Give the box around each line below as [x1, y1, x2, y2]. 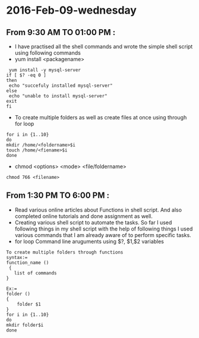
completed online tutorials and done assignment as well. [14, 212, 153, 220]
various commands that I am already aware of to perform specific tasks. [14, 231, 191, 238]
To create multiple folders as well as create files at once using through [14, 114, 187, 121]
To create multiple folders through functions [6, 249, 124, 255]
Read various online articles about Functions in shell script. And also [14, 206, 182, 213]
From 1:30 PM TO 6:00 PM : [6, 191, 110, 201]
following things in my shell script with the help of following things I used [14, 225, 193, 232]
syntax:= [6, 254, 28, 260]
